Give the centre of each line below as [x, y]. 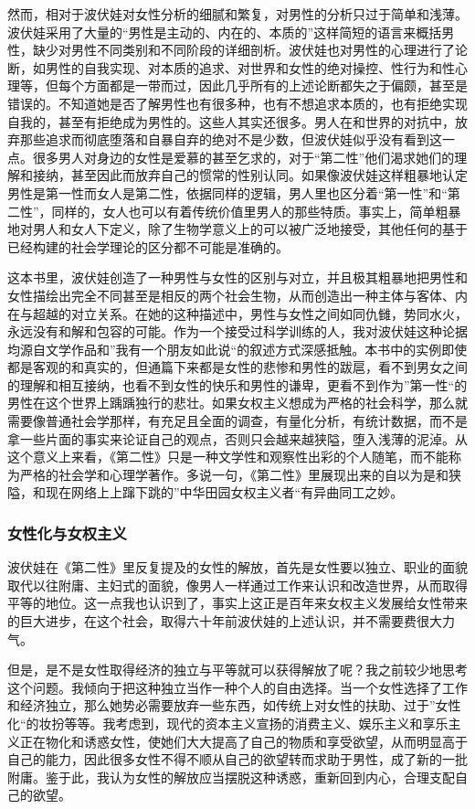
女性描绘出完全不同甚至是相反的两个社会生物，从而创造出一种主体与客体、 [231, 295]
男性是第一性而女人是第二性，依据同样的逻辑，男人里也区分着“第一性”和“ [227, 192]
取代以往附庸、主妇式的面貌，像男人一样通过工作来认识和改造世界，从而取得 [237, 585]
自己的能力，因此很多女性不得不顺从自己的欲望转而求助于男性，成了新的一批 [237, 759]
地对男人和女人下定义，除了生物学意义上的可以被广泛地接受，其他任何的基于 [237, 229]
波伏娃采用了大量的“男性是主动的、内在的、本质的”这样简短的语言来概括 [225, 32]
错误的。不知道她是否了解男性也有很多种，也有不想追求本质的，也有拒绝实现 [237, 103]
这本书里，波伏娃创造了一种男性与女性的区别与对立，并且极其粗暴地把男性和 [237, 277]
